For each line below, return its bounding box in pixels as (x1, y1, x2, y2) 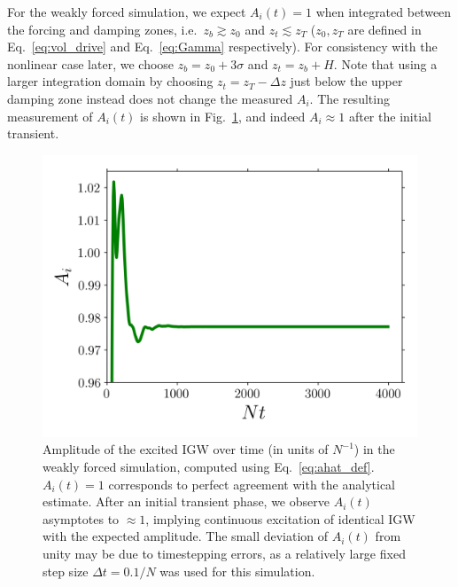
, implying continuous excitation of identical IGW (145, 509, 415, 528)
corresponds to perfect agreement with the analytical (108, 474, 395, 493)
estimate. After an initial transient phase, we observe (43, 492, 330, 511)
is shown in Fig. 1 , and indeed (140, 106, 306, 125)
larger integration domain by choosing (7, 72, 213, 90)
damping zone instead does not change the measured (7, 89, 293, 107)
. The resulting (309, 89, 390, 107)
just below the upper (290, 72, 403, 90)
